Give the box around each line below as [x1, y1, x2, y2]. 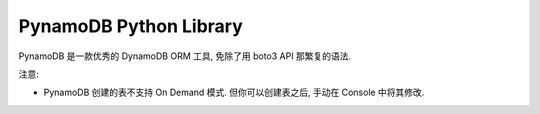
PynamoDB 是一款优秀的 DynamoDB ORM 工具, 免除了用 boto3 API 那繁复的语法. [18, 50, 352, 62]
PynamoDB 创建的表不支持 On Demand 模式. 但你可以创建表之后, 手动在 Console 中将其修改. [43, 86, 425, 99]
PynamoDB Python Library [18, 15, 244, 37]
